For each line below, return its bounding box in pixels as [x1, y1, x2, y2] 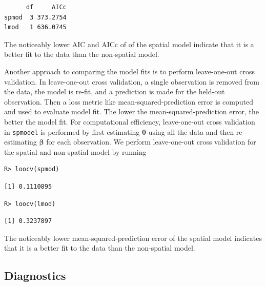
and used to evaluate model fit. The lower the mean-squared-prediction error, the [4, 106, 259, 117]
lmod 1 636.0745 [4, 24, 67, 31]
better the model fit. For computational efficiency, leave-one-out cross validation [4, 116, 255, 127]
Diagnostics [4, 268, 66, 283]
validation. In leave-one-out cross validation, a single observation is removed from [4, 76, 259, 87]
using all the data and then [148, 126, 234, 137]
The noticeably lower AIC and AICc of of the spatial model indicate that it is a [4, 38, 254, 49]
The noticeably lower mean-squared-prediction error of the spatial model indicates [4, 232, 262, 243]
